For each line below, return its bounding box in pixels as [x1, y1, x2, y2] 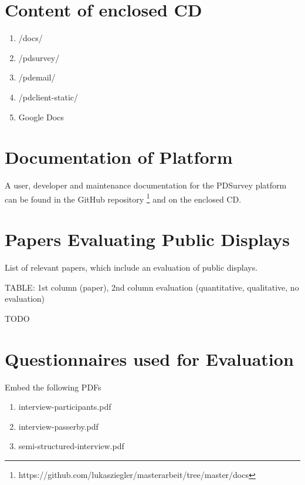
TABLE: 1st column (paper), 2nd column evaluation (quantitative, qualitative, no [5, 281, 299, 293]
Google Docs [18, 110, 64, 123]
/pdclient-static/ [18, 90, 78, 103]
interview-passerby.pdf [18, 420, 99, 432]
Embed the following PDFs [5, 380, 101, 393]
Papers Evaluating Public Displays [5, 227, 290, 251]
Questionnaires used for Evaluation [5, 346, 294, 371]
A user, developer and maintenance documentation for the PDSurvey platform [5, 179, 287, 191]
